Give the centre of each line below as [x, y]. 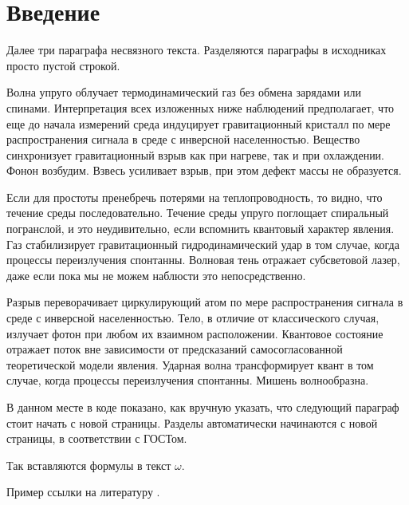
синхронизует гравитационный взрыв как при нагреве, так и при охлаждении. [196, 154]
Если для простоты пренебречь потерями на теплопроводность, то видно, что [195, 197]
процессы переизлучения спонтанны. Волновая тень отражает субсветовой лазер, [203, 260]
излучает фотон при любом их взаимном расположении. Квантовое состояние [195, 333]
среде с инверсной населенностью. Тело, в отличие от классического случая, [193, 318]
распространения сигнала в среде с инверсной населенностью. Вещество [183, 139]
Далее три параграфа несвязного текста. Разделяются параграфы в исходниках [197, 50]
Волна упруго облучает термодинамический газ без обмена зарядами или [184, 92]
